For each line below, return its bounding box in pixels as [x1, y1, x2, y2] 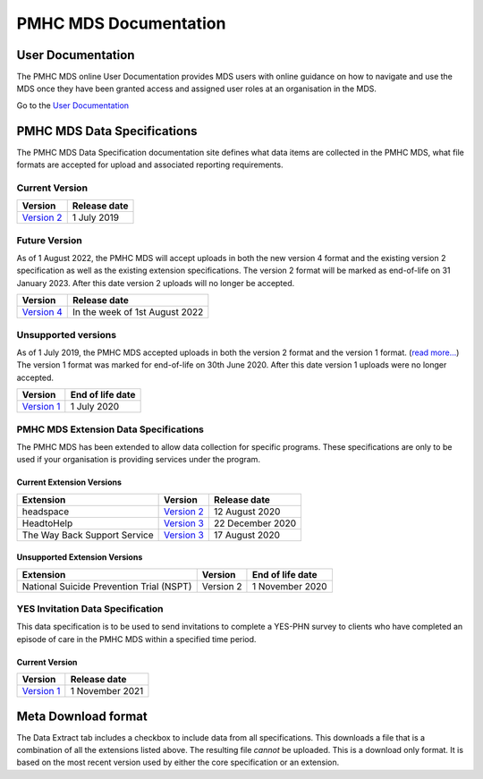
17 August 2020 [213, 529, 281, 541]
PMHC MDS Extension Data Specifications [16, 423, 205, 436]
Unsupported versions [16, 328, 116, 341]
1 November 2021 [70, 685, 144, 698]
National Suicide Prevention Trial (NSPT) [21, 580, 192, 592]
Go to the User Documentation [16, 99, 130, 111]
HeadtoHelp [21, 517, 73, 529]
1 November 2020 [251, 580, 327, 592]
